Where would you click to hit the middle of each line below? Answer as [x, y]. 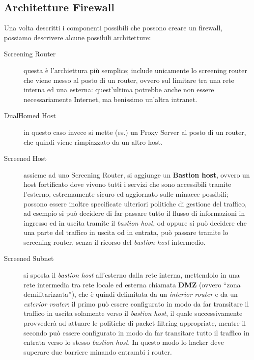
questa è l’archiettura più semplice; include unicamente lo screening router [136, 70]
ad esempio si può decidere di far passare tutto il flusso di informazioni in [134, 213]
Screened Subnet [29, 258]
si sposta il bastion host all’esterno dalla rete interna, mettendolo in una [132, 275]
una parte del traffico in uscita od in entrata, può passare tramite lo [126, 232]
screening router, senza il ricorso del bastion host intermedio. [115, 242]
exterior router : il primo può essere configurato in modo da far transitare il [136, 303]
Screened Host [25, 158]
